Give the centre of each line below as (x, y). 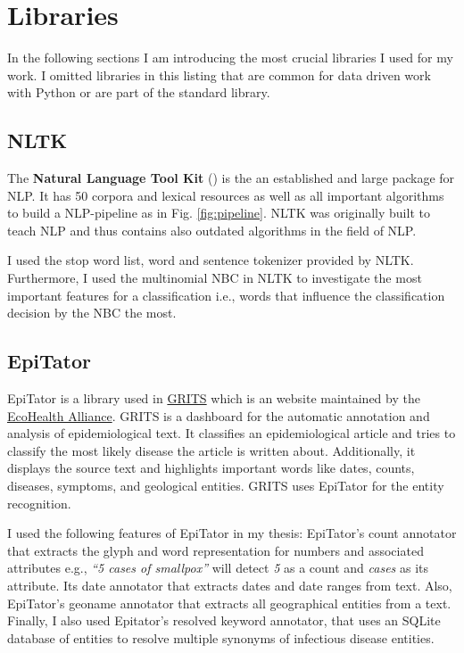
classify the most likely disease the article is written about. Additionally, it (211, 450)
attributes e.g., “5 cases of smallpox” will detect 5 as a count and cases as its (218, 568)
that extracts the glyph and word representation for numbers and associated (215, 550)
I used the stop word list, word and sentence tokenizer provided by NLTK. (211, 260)
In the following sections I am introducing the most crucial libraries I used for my (230, 58)
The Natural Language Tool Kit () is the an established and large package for (231, 178)
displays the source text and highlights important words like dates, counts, (211, 468)
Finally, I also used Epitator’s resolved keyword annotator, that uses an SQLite (224, 620)
